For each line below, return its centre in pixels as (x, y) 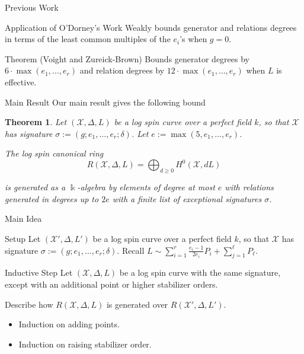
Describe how (29, 304)
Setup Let (23, 239)
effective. (21, 82)
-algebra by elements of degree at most (146, 187)
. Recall (131, 250)
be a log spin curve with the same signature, (200, 272)
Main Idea (23, 219)
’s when (193, 39)
